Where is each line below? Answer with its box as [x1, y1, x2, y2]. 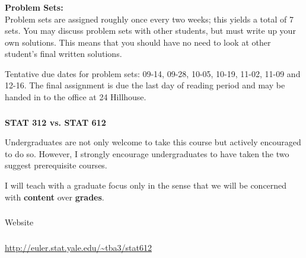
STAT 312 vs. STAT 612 [5, 116, 106, 128]
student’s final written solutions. [5, 47, 122, 60]
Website [5, 216, 34, 228]
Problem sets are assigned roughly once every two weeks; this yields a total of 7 [5, 12, 294, 25]
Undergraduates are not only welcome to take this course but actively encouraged [5, 136, 301, 148]
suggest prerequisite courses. [5, 159, 107, 171]
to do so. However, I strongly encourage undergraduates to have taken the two [5, 147, 289, 160]
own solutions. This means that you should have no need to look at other [5, 36, 271, 48]
